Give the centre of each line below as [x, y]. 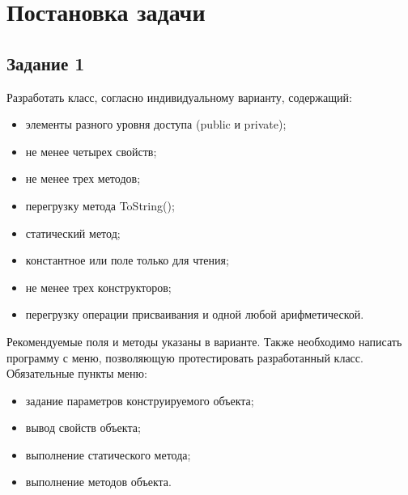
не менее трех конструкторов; [98, 287]
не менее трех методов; [83, 178]
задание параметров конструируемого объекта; [140, 400]
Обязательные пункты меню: [77, 373]
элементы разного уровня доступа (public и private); [156, 124]
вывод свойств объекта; [83, 427]
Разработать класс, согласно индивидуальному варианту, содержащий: [179, 97]
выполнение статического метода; [108, 454]
